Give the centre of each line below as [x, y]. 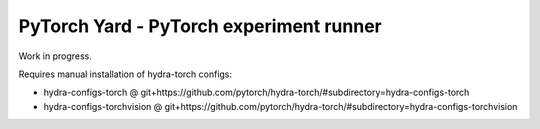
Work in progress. [55, 56]
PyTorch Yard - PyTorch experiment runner [200, 26]
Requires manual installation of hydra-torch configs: [125, 74]
